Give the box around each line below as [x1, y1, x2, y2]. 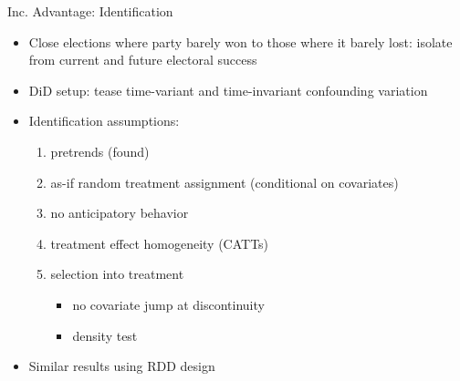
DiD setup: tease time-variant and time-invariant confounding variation [28, 80, 428, 99]
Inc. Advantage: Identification [7, 2, 173, 20]
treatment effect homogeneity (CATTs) [50, 233, 269, 252]
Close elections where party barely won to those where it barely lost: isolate [28, 32, 453, 51]
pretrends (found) [50, 141, 150, 160]
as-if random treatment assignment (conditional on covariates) [50, 172, 399, 191]
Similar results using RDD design [28, 356, 215, 376]
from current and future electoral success [28, 50, 257, 69]
